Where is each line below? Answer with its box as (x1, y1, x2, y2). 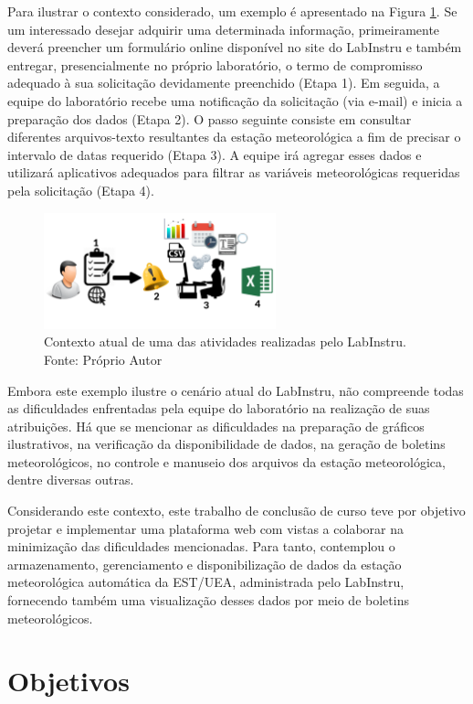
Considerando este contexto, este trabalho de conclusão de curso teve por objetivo (7, 501, 466, 520)
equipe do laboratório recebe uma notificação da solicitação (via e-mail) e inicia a (7, 91, 463, 110)
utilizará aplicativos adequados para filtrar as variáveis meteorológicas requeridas (7, 163, 460, 182)
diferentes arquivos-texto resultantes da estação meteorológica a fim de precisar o (7, 127, 461, 146)
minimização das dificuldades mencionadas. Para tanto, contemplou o (7, 537, 395, 556)
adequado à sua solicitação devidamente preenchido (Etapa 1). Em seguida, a (7, 73, 440, 92)
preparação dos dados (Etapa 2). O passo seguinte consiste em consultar (7, 109, 412, 128)
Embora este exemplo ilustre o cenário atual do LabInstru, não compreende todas (7, 380, 464, 400)
